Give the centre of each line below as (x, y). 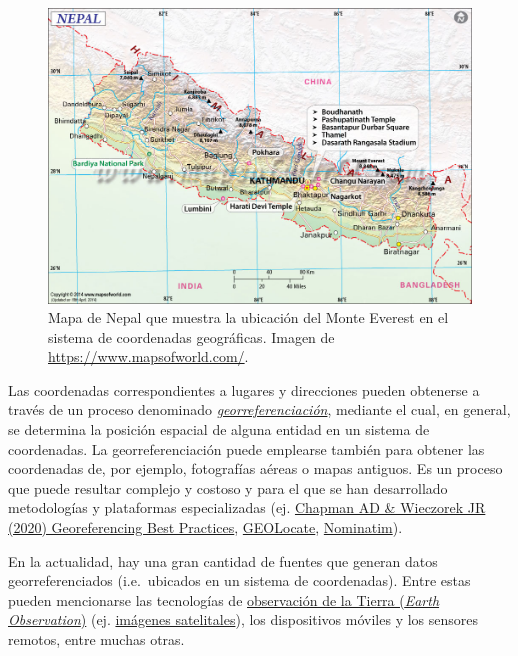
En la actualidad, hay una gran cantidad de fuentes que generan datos (223, 560)
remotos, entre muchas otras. (96, 639)
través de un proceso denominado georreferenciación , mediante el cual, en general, (259, 409)
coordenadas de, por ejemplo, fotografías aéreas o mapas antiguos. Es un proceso (255, 468)
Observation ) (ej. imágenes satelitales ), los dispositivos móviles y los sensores (243, 619)
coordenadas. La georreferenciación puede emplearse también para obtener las (246, 448)
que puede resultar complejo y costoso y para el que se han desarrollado (228, 487)
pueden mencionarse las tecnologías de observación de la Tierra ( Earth (224, 599)
